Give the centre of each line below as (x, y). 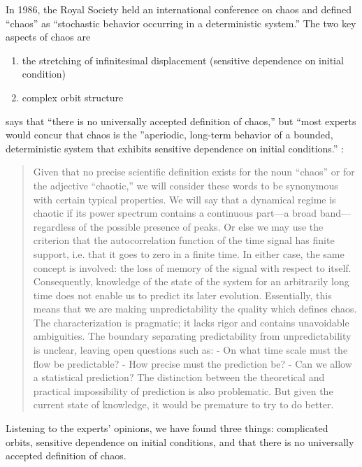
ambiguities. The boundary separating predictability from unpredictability (192, 336)
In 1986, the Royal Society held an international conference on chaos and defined (179, 9)
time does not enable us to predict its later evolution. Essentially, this (182, 295)
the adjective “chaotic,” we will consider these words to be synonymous (186, 185)
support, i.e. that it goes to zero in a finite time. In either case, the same (189, 253)
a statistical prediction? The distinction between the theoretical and (179, 377)
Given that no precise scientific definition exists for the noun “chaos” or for (194, 172)
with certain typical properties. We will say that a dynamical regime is (184, 199)
